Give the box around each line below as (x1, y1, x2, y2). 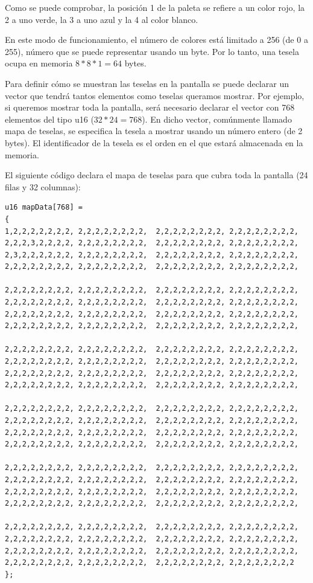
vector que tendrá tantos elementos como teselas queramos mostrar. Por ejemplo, (5, 89, 305, 101)
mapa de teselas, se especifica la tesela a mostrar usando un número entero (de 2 (5, 124, 303, 137)
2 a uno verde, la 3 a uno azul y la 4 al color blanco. (5, 13, 198, 25)
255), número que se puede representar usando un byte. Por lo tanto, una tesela (5, 45, 299, 57)
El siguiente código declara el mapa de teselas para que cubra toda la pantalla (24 (5, 169, 308, 181)
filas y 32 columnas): (5, 180, 81, 193)
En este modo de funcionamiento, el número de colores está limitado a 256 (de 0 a (5, 33, 308, 46)
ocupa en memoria (5, 57, 73, 69)
